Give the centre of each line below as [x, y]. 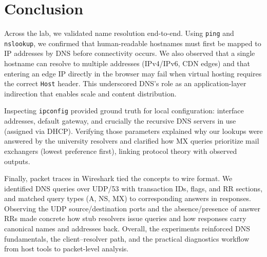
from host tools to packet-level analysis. [66, 249]
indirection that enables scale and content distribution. [90, 93]
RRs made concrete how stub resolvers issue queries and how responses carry [125, 218]
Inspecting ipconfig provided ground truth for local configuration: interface [124, 111]
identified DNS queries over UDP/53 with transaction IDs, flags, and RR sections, [133, 188]
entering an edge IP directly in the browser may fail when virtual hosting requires [133, 73]
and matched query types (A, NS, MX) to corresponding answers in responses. [128, 198]
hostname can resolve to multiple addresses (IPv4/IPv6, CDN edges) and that [127, 63]
